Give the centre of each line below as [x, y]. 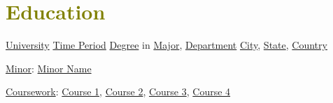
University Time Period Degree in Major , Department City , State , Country [166, 45]
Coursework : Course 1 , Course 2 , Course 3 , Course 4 [118, 92]
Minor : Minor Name [49, 68]
